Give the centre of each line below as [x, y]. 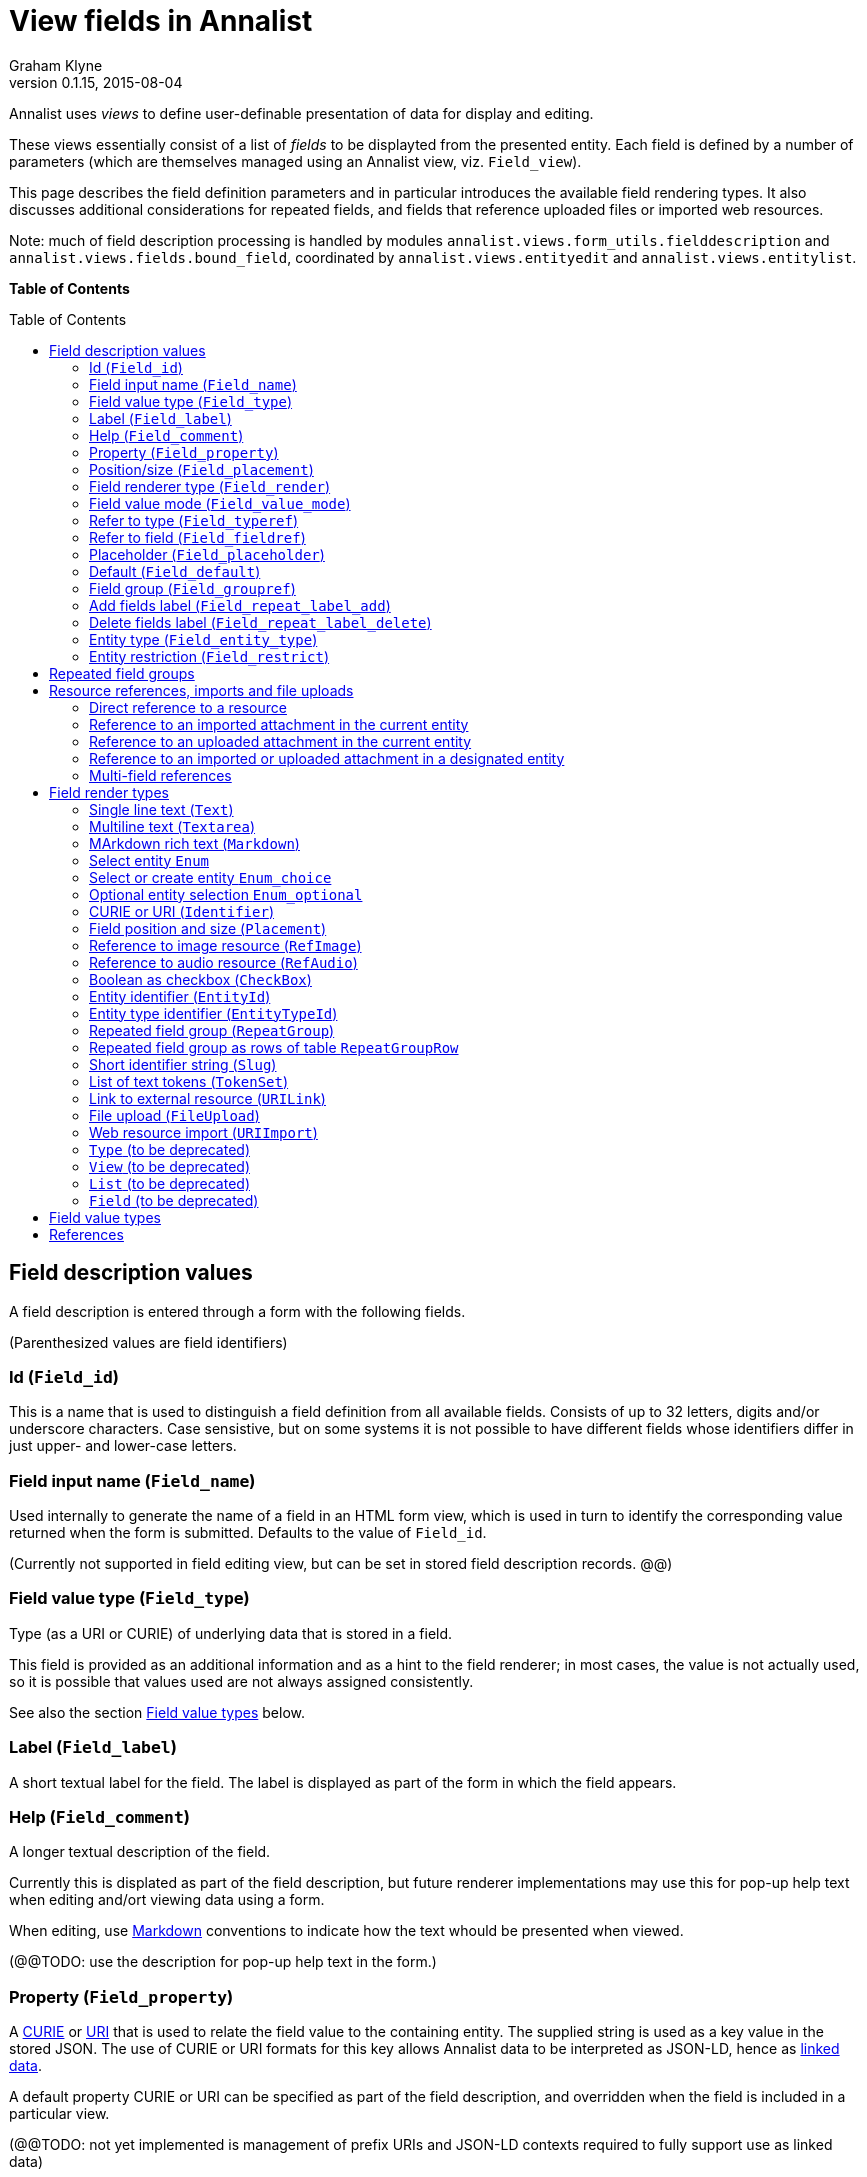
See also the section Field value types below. [157, 1712]
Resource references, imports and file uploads [201, 690]
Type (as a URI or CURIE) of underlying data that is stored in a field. [231, 1633]
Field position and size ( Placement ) [208, 928]
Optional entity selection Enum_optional [226, 894]
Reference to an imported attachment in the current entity [279, 724]
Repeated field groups [122, 673]
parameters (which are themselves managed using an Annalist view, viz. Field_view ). [295, 161]
